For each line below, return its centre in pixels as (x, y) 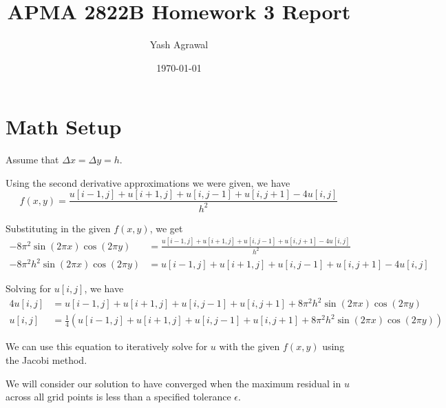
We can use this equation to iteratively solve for (107, 346)
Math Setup (64, 126)
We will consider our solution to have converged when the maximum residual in (173, 383)
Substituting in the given (58, 228)
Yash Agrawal (179, 44)
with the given (249, 346)
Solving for (29, 288)
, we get (166, 228)
